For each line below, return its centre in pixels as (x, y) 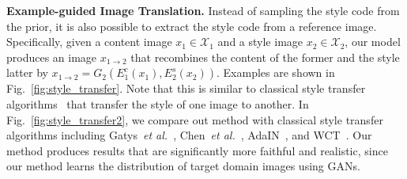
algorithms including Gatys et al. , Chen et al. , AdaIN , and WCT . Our (189, 135)
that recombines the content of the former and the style (265, 57)
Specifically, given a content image (89, 42)
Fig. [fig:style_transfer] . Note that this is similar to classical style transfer (186, 88)
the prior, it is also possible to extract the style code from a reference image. (192, 26)
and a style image (260, 42)
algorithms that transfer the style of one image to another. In (158, 103)
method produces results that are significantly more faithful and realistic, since (197, 150)
